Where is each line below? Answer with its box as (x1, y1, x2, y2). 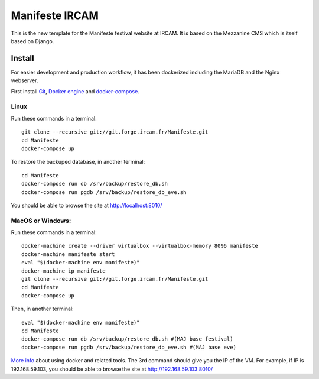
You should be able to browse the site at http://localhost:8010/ (11, 202, 162, 209)
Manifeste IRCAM (11, 9, 99, 22)
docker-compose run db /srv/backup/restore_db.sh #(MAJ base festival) (21, 336, 233, 342)
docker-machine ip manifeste (21, 267, 106, 274)
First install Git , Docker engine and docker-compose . (11, 88, 140, 95)
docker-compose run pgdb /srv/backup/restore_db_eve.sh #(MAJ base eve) (21, 344, 236, 351)
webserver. (11, 77, 38, 84)
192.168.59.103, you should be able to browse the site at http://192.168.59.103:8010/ (11, 365, 213, 372)
